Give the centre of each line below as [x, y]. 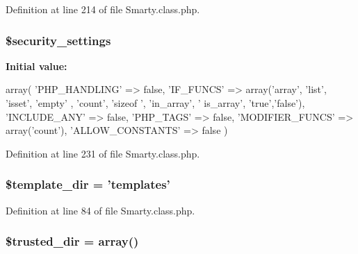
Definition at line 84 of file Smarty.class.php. [100, 210]
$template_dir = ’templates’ [88, 184]
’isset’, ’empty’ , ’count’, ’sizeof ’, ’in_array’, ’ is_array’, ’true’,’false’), [155, 103]
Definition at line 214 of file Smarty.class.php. [103, 9]
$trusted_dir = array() [72, 241]
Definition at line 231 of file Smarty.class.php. [103, 153]
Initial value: [36, 66]
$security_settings [58, 40]
